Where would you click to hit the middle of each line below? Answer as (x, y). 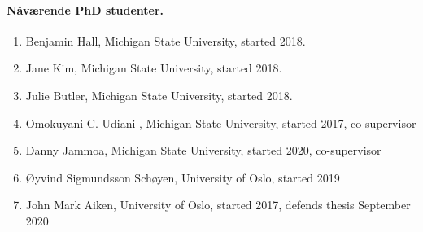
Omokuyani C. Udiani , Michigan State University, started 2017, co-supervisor (221, 123)
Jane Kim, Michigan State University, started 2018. (154, 68)
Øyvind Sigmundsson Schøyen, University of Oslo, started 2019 (183, 177)
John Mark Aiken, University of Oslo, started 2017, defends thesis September (218, 205)
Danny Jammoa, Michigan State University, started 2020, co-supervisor (203, 150)
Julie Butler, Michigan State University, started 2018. (159, 95)
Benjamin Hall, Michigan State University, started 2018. (166, 40)
